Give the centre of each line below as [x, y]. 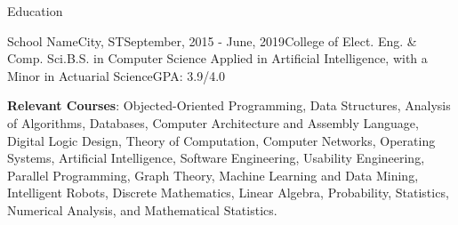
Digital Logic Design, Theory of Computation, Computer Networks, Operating [221, 140]
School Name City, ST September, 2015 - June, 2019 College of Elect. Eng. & [212, 40]
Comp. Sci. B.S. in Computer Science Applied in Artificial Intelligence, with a [217, 58]
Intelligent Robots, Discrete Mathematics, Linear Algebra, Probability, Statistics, [228, 193]
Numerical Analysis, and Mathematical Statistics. [142, 209]
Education [35, 11]
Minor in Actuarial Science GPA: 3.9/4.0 [117, 75]
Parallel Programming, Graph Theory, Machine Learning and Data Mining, [213, 175]
